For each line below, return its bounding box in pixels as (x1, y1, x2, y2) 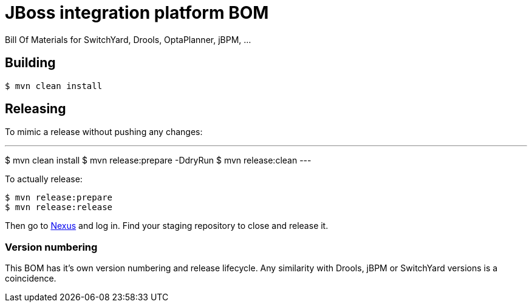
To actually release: (5, 174, 83, 185)
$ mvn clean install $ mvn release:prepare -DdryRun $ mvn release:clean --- (5, 155, 312, 166)
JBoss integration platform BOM (5, 2, 269, 23)
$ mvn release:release (5, 202, 113, 213)
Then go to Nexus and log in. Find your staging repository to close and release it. (5, 220, 329, 231)
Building (5, 55, 56, 71)
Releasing (5, 101, 66, 117)
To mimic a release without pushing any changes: (5, 127, 203, 137)
